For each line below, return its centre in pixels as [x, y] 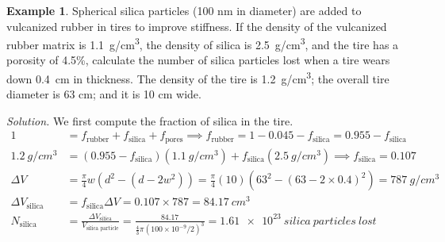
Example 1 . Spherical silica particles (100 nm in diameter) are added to [184, 10]
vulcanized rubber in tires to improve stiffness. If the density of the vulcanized [197, 26]
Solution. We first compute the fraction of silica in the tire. [150, 120]
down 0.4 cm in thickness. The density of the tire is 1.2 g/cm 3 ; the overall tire [198, 77]
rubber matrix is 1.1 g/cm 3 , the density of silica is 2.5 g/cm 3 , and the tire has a [203, 43]
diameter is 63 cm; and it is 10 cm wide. [104, 94]
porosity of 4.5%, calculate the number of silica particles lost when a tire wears [198, 60]
